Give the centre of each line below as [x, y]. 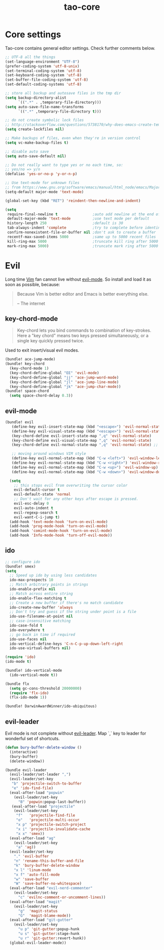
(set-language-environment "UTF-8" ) [42, 62]
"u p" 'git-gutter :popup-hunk [49, 929]
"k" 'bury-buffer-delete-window [47, 865]
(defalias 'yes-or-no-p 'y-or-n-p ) [41, 174]
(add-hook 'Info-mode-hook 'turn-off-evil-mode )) [61, 535]
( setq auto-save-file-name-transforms [44, 107]
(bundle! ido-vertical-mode [34, 671]
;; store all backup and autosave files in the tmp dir [63, 93]
